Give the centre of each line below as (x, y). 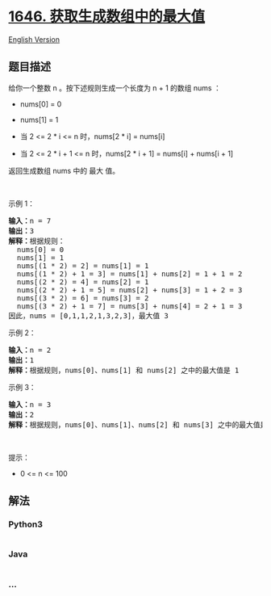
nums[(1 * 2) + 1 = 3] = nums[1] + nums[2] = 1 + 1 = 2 (129, 274)
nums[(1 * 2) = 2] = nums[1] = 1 (83, 266)
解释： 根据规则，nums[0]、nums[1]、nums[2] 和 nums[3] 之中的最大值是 (138, 424)
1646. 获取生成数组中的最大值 (107, 17)
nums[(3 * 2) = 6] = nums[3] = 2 (83, 298)
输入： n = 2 (30, 350)
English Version (34, 39)
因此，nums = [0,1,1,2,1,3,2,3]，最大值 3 (89, 315)
